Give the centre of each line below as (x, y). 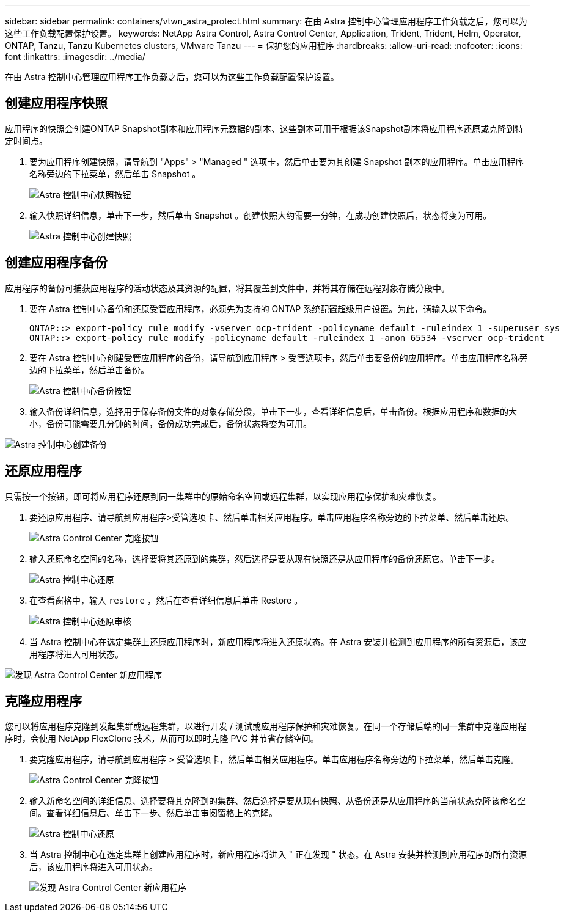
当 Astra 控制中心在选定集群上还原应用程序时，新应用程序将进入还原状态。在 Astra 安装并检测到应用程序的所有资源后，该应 (278, 641)
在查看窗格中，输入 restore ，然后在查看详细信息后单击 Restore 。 (166, 600)
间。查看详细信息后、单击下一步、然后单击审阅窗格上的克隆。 (153, 813)
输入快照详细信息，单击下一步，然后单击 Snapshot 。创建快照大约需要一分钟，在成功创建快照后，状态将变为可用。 (261, 215)
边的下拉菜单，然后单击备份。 (89, 370)
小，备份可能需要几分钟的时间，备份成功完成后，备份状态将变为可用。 (170, 423)
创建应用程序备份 (56, 263)
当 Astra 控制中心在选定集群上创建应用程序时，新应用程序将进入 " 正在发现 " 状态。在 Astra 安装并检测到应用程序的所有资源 (278, 855)
